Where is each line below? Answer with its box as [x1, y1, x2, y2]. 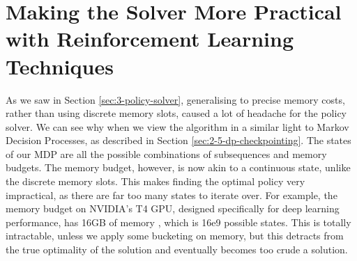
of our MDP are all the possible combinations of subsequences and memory [6, 146, 327, 161]
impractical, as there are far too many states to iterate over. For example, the [6, 187, 337, 202]
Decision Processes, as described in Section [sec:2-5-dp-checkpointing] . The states [6, 133, 351, 148]
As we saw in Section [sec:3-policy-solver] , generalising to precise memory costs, [6, 92, 345, 106]
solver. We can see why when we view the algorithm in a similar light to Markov [6, 119, 349, 134]
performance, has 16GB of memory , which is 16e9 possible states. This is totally [6, 214, 351, 229]
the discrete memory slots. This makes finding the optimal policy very [6, 174, 305, 189]
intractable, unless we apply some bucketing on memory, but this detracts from [6, 228, 344, 243]
